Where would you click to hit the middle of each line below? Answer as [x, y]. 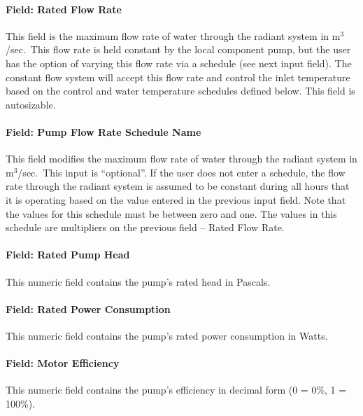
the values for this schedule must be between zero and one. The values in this [171, 213]
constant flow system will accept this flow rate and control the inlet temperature [178, 77]
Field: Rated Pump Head [68, 255]
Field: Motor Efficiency [63, 363]
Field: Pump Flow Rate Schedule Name [104, 131]
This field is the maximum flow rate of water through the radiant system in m [173, 35]
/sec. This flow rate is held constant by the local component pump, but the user [178, 49]
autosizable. [31, 104]
